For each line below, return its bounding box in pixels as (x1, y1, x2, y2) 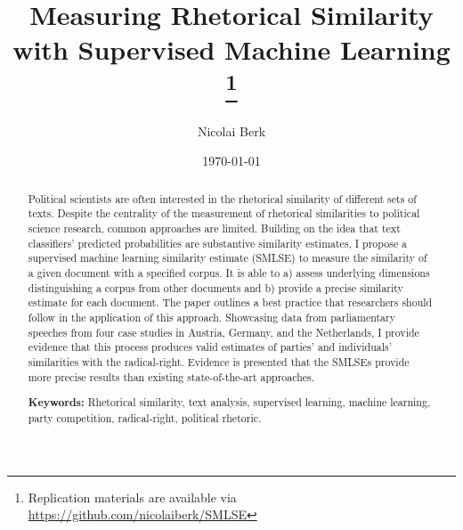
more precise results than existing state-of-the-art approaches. (28, 369, 315, 384)
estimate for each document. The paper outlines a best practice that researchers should (28, 295, 433, 310)
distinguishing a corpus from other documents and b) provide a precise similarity (28, 280, 403, 295)
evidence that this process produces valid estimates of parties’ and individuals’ (28, 339, 393, 355)
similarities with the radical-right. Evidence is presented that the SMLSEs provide (28, 355, 410, 370)
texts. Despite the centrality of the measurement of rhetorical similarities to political (28, 206, 420, 221)
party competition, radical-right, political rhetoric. (28, 410, 262, 425)
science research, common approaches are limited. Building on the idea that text (28, 221, 401, 236)
